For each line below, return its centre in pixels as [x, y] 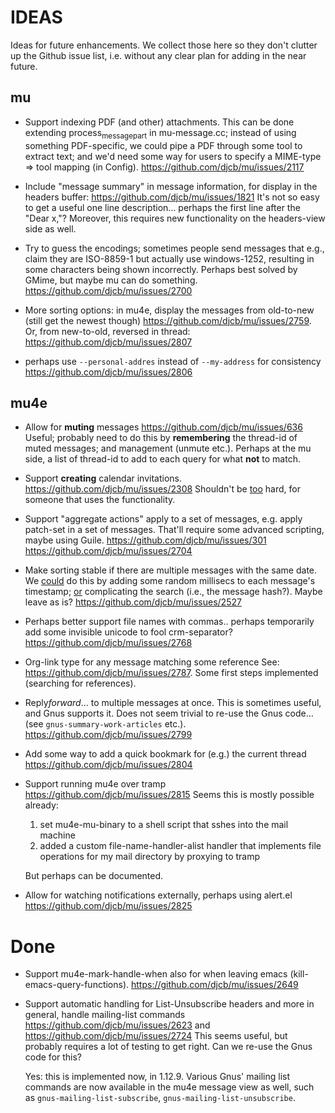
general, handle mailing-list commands [105, 1015]
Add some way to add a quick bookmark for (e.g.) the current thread [165, 754]
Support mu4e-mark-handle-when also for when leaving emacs [156, 974]
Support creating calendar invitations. [103, 478]
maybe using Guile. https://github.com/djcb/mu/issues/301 [145, 540]
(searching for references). [80, 683]
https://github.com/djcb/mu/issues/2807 [108, 342]
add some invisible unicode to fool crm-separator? [128, 632]
